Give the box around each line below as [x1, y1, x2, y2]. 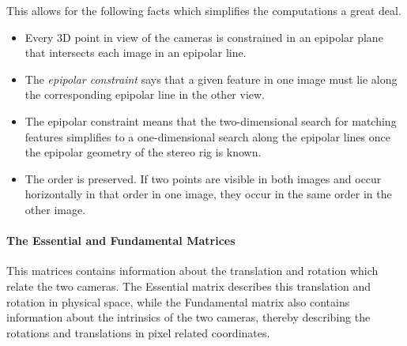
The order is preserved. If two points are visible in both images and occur [24, 170, 382, 186]
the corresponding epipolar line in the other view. [24, 86, 266, 103]
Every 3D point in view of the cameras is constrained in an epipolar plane [24, 28, 383, 45]
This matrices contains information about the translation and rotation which [6, 262, 379, 279]
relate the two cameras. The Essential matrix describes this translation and [6, 277, 371, 294]
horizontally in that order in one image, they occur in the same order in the [24, 186, 392, 202]
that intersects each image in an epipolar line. [24, 44, 247, 61]
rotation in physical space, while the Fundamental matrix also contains [6, 293, 350, 310]
